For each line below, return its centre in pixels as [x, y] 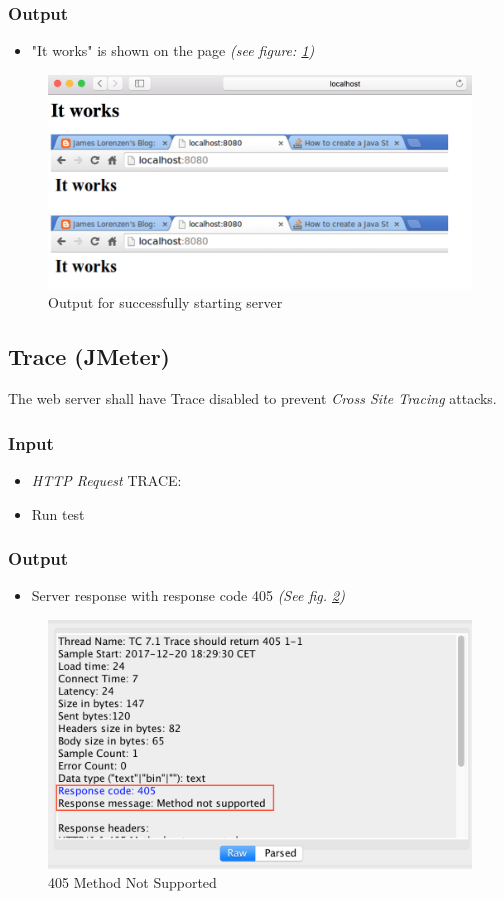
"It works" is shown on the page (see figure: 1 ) [173, 50]
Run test [58, 513]
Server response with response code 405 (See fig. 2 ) [188, 595]
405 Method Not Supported [132, 882]
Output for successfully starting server [165, 302]
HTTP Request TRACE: [106, 480]
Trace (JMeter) [89, 356]
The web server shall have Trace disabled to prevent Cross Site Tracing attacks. [252, 398]
